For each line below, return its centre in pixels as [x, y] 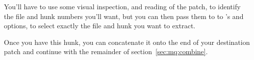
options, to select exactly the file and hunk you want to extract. [100, 26]
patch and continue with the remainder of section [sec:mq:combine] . [106, 51]
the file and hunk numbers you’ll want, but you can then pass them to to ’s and [124, 16]
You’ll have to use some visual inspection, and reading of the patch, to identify [122, 6]
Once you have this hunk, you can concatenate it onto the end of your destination [127, 42]
